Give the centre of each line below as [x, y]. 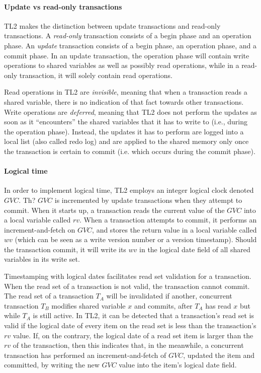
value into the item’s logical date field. [178, 365]
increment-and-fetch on [40, 229]
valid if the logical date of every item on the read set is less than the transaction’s [130, 325]
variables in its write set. [42, 259]
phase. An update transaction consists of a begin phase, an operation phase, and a [130, 45]
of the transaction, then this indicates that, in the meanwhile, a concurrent [128, 345]
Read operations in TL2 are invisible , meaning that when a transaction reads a [126, 92]
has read [218, 305]
